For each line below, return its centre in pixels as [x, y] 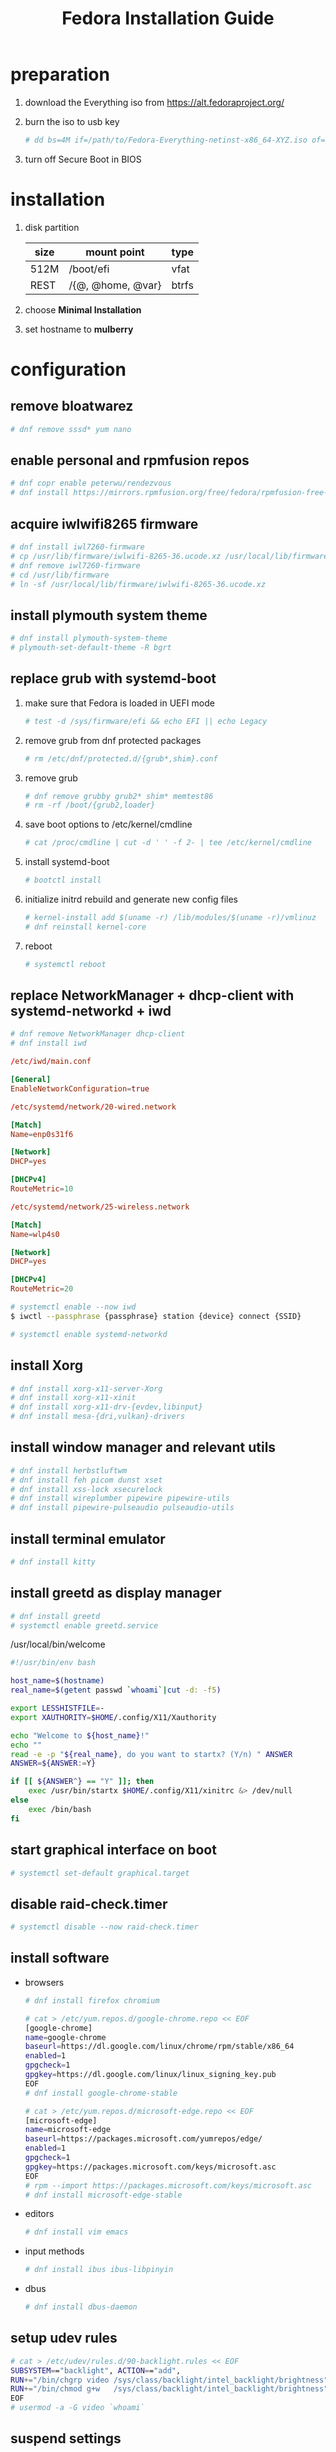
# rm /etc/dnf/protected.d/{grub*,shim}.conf [121, 758]
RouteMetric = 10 [42, 1189]
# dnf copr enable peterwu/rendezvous [91, 483]
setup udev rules [64, 2338]
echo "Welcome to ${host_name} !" [80, 1735]
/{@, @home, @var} [115, 285]
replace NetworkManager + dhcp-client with [152, 995]
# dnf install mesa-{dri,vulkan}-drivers [98, 1417]
